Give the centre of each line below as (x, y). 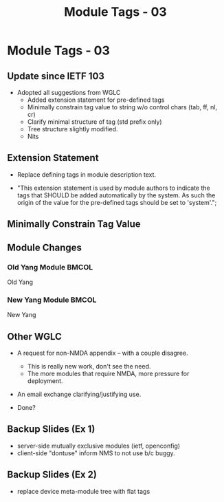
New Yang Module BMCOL (52, 300)
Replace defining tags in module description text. (87, 174)
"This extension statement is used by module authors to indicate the (114, 188)
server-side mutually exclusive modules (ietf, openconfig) (99, 446)
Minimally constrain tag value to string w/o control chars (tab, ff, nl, (122, 107)
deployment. (45, 381)
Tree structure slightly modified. (72, 129)
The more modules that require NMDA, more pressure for (108, 373)
